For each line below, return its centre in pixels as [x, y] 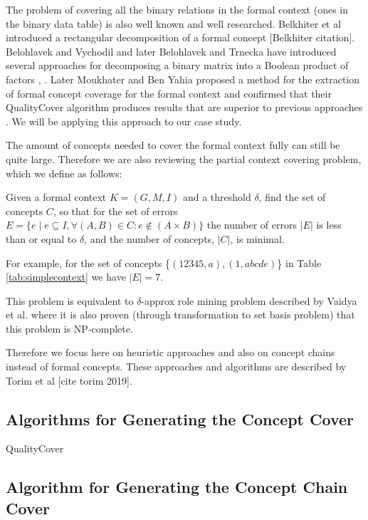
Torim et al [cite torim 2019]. [69, 380]
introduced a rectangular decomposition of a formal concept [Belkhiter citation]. [180, 37]
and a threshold [217, 197]
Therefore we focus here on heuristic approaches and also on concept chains [170, 352]
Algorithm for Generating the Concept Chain [177, 487]
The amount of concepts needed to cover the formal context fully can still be [173, 145]
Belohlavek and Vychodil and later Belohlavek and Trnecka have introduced [171, 51]
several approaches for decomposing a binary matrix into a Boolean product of [177, 65]
